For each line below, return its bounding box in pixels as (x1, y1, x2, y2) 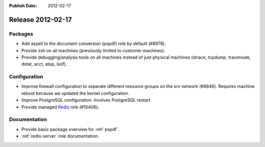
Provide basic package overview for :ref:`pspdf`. (21, 126, 120, 132)
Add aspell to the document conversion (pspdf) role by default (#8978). (21, 41, 166, 46)
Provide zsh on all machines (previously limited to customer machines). (21, 47, 165, 53)
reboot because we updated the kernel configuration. (21, 90, 130, 96)
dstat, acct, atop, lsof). (21, 61, 67, 67)
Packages (9, 30, 33, 37)
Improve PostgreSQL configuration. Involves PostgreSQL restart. (21, 97, 152, 103)
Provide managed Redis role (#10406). (21, 104, 99, 110)
